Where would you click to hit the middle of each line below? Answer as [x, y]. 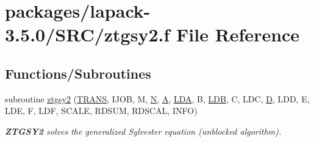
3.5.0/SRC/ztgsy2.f [87, 34]
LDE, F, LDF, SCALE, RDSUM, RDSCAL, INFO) [101, 111]
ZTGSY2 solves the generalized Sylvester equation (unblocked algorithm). [143, 131]
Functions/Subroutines [78, 73]
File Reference [238, 34]
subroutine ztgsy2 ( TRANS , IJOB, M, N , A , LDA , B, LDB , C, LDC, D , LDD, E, [157, 98]
